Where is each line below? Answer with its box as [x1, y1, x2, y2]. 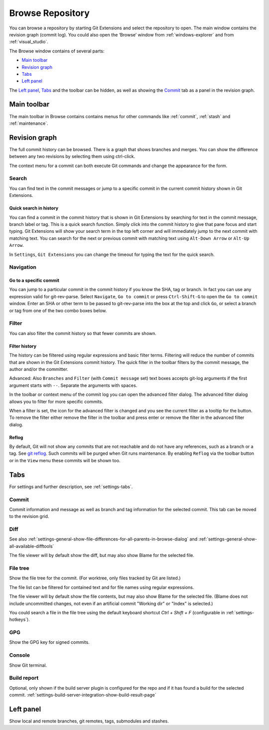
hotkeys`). [9, 616, 30, 623]
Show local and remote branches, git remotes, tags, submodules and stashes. [9, 718, 169, 724]
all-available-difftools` [9, 543, 54, 549]
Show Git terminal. [9, 662, 47, 668]
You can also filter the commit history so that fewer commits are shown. [9, 330, 157, 336]
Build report [9, 675, 39, 682]
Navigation [9, 264, 37, 271]
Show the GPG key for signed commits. [9, 639, 90, 645]
